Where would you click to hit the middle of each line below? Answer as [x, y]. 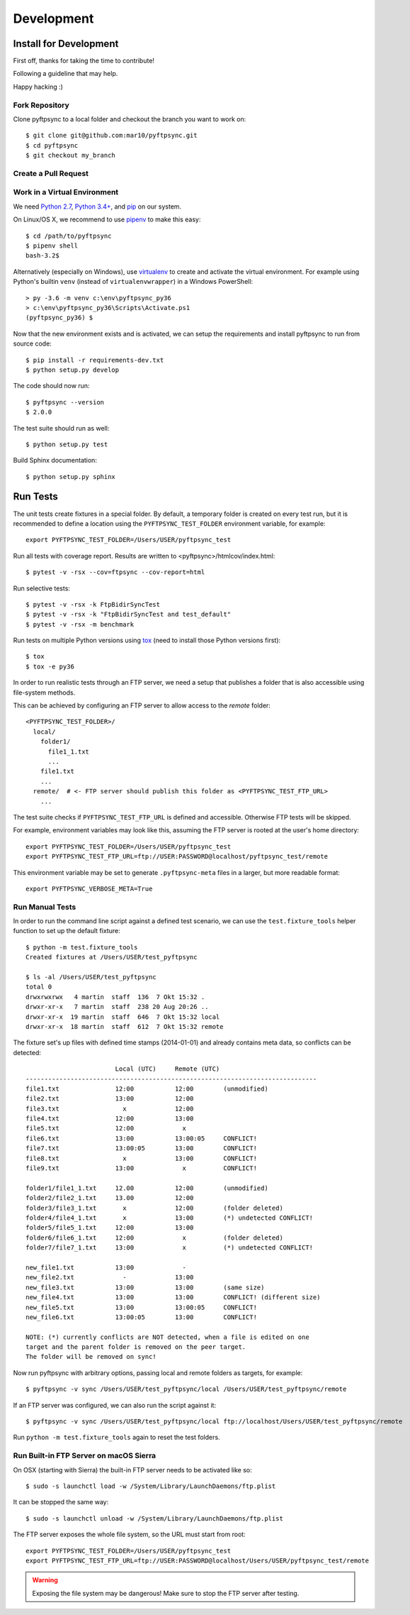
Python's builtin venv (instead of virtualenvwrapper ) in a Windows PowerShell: [133, 282]
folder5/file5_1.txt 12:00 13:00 [110, 1228]
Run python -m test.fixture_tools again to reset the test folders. [116, 1438]
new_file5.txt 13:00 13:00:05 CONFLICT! [142, 1307]
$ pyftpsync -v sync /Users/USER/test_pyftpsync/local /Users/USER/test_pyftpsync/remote [186, 1389]
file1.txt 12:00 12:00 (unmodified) [147, 1088]
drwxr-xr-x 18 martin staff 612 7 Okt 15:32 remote [125, 1026]
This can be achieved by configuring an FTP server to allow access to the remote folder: [142, 705]
